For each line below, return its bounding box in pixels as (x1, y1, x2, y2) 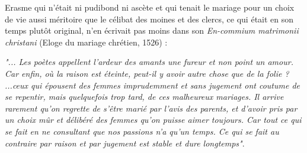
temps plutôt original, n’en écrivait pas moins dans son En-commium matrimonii (5, 24, 299, 37)
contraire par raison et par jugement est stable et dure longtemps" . (5, 136, 245, 149)
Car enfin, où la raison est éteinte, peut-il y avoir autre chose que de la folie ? (5, 67, 289, 79)
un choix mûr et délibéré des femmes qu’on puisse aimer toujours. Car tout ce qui (5, 113, 302, 126)
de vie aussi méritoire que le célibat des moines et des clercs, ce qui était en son (5, 12, 294, 25)
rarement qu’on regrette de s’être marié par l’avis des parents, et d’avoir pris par (5, 102, 298, 114)
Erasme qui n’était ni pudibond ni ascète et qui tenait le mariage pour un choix (5, 1, 295, 13)
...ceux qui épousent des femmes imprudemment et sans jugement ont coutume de (5, 79, 300, 91)
